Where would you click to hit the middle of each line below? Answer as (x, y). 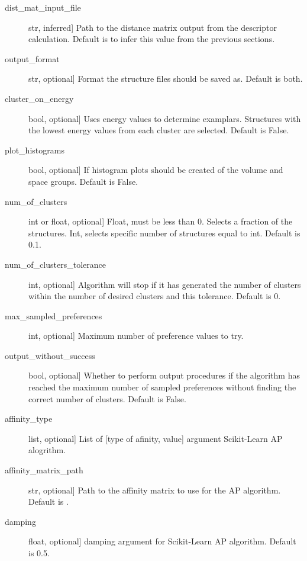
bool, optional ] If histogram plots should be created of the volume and (156, 170)
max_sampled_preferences (54, 315)
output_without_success (50, 355)
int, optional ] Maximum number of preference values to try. (136, 336)
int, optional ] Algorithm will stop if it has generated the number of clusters (165, 284)
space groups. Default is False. (83, 181)
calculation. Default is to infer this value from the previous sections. (152, 39)
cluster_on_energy (39, 98)
